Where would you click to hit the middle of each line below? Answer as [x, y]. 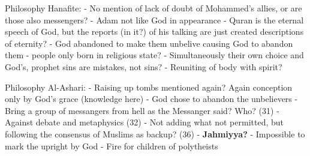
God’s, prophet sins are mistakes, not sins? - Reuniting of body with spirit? [144, 66]
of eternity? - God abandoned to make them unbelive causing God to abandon [149, 43]
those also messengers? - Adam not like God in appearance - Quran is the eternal [154, 19]
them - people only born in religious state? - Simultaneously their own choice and [154, 55]
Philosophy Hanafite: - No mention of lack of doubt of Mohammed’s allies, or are [154, 8]
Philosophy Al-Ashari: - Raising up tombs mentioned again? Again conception [149, 87]
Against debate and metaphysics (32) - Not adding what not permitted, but [145, 122]
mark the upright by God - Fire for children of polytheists [112, 145]
